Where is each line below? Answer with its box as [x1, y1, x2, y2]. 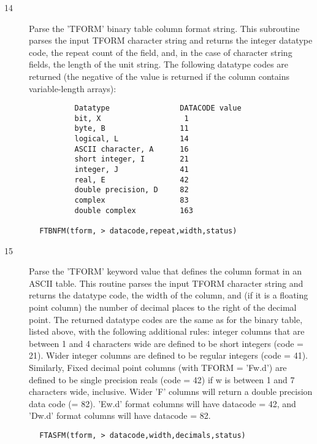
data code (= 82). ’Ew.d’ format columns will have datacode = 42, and [29, 397, 296, 410]
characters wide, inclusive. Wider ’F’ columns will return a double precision [29, 385, 313, 398]
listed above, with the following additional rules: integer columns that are [29, 325, 305, 338]
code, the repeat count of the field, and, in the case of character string [29, 45, 292, 58]
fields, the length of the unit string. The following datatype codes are [29, 58, 289, 71]
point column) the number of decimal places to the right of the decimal [29, 301, 297, 314]
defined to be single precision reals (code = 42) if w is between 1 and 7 [29, 373, 295, 386]
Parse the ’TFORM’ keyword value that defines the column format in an [29, 265, 302, 278]
